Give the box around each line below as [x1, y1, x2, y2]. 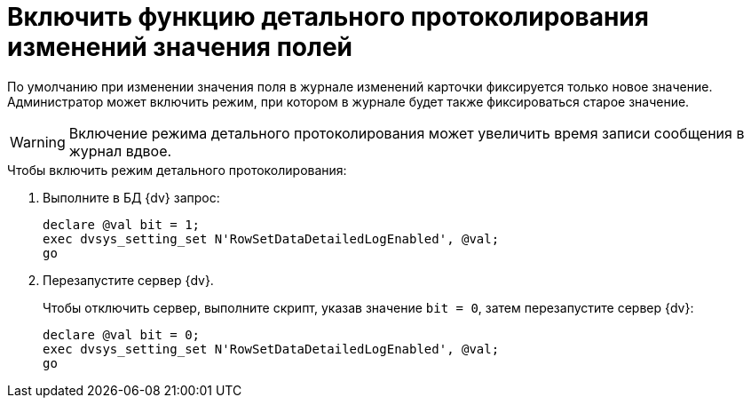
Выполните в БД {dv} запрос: [43, 189, 220, 205]
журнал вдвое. [68, 141, 172, 160]
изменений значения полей [7, 32, 353, 62]
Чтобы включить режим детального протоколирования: [7, 162, 347, 178]
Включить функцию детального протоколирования [7, 2, 649, 32]
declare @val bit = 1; [43, 217, 201, 232]
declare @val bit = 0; [43, 327, 201, 342]
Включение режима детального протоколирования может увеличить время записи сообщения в [68, 123, 745, 142]
